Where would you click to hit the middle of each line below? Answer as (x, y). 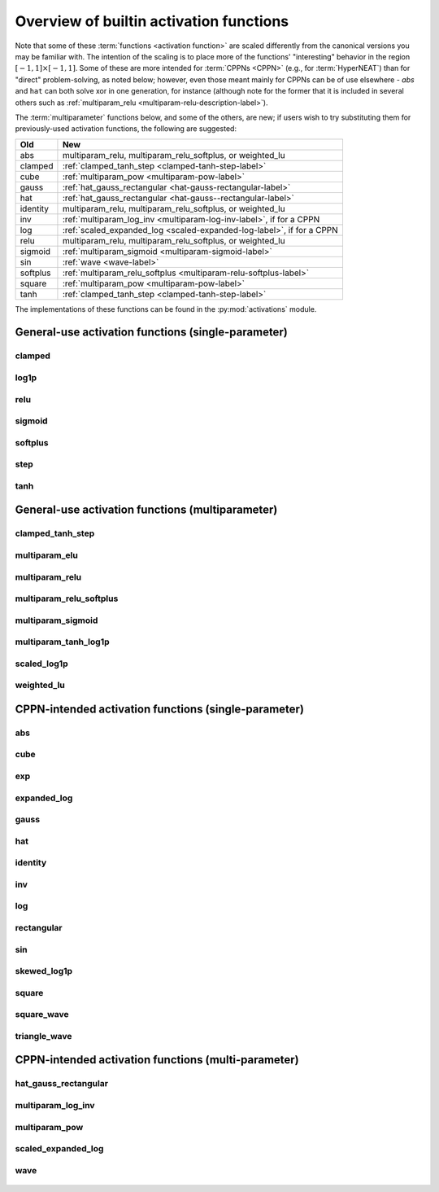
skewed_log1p (44, 971)
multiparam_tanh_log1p (62, 642)
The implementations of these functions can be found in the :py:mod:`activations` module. (166, 309)
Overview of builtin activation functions (152, 21)
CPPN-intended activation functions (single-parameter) (160, 709)
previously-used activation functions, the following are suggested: (126, 129)
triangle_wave (43, 1036)
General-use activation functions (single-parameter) (151, 333)
